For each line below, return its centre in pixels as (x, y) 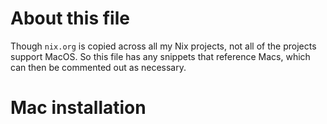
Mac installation (78, 108)
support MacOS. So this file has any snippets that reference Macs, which (160, 56)
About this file (70, 18)
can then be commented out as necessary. (98, 67)
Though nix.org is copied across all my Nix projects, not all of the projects (163, 46)
